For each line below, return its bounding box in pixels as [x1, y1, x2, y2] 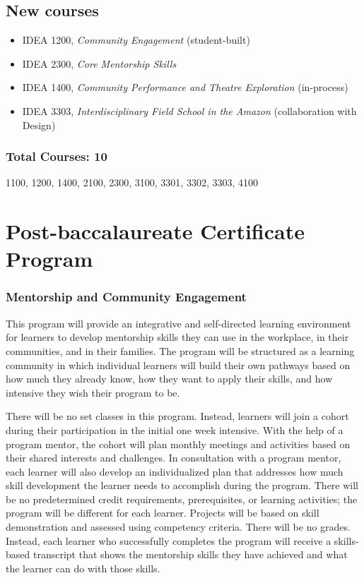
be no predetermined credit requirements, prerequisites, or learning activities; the [6, 491, 358, 506]
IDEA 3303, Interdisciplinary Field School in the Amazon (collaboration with [22, 103, 357, 118]
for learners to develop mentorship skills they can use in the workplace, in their [6, 330, 349, 344]
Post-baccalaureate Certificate [6, 217, 305, 246]
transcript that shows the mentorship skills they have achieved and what [33, 547, 348, 562]
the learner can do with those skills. [6, 560, 160, 575]
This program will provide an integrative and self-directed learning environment [6, 315, 351, 330]
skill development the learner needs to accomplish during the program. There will [6, 478, 359, 493]
